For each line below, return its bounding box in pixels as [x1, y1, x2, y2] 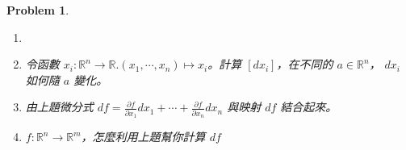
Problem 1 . [6, 2, 69, 18]
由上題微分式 [25, 98, 94, 115]
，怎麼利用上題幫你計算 [81, 128, 206, 145]
